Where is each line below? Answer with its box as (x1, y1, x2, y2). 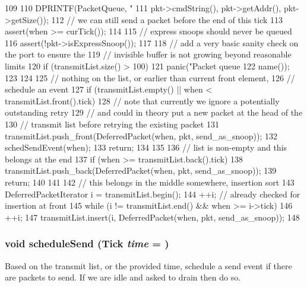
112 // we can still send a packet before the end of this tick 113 (51, 13, 283, 25)
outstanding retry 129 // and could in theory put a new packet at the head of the (5, 106, 303, 119)
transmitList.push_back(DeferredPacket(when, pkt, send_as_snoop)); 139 (5, 164, 277, 177)
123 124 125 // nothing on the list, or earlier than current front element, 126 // (5, 71, 295, 84)
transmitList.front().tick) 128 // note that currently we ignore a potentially (5, 94, 280, 107)
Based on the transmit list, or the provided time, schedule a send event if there (5, 259, 292, 272)
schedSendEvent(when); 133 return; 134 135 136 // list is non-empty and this (5, 141, 287, 154)
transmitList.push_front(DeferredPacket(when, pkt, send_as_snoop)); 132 (5, 129, 277, 142)
